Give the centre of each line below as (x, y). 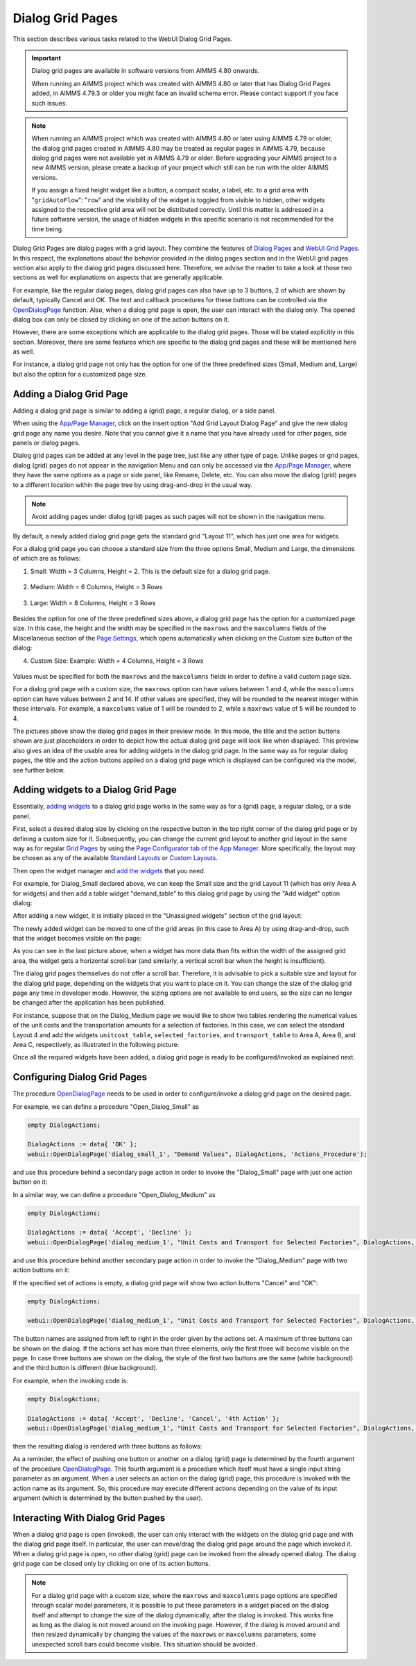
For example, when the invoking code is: (70, 1380)
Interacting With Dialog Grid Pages (89, 1518)
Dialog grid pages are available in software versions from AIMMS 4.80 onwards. (146, 71)
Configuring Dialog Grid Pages (80, 1077)
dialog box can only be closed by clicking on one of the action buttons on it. (121, 319)
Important (46, 58)
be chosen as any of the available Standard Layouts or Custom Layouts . (115, 858)
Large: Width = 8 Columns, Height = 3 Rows (93, 603)
